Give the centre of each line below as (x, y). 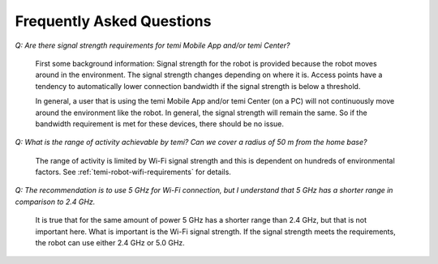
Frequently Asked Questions (113, 21)
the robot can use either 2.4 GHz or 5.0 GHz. (110, 243)
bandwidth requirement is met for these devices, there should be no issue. (159, 123)
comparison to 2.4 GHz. (55, 202)
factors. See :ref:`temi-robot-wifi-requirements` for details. (133, 172)
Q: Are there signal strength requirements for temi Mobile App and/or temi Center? (152, 45)
